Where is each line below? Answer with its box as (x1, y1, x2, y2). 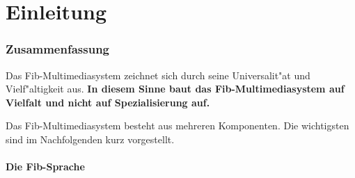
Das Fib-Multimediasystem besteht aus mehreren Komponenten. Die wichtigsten (6, 118, 349, 133)
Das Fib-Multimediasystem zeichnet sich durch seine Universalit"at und (6, 67, 310, 82)
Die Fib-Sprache (6, 159, 85, 174)
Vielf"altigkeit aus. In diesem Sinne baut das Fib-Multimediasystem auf (6, 81, 345, 96)
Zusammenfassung (6, 40, 110, 58)
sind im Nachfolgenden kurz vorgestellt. (6, 131, 175, 146)
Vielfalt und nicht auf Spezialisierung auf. (6, 95, 210, 109)
